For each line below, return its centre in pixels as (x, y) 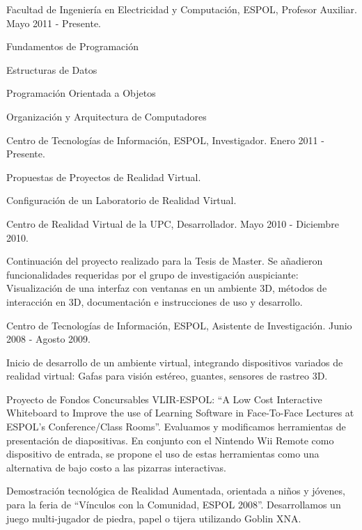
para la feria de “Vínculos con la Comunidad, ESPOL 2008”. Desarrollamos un (174, 505)
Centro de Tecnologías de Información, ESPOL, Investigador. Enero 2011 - (165, 140)
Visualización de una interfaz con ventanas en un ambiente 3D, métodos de (167, 288)
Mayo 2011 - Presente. (54, 23)
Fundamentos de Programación (72, 46)
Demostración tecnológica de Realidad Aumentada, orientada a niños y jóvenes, (176, 491)
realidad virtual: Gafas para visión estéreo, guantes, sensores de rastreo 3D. (167, 376)
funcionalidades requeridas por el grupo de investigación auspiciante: (152, 274)
